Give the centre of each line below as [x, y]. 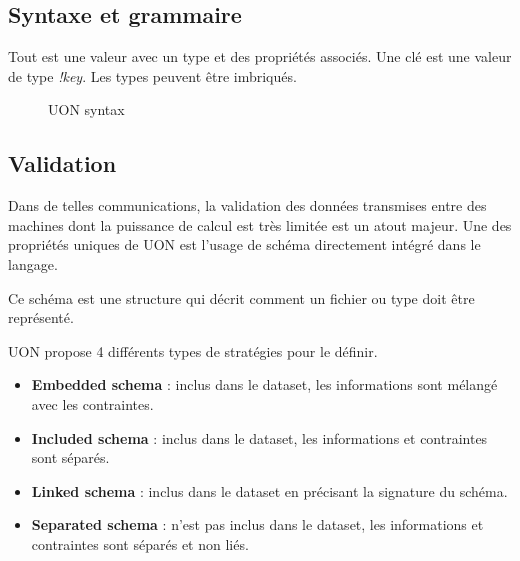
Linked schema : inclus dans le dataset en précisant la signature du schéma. [269, 490]
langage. [33, 263]
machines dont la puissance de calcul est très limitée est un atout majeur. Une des [260, 224]
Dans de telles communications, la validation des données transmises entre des [247, 205]
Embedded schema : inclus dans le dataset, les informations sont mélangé [264, 384]
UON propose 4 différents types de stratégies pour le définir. [193, 350]
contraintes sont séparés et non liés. [140, 543]
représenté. [41, 317]
